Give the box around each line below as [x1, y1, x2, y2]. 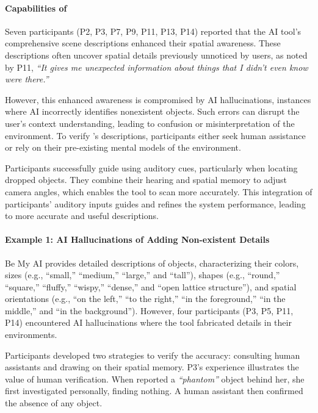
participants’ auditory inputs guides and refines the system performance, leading [5, 197, 306, 210]
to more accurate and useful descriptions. [5, 209, 159, 222]
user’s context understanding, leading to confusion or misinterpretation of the [5, 117, 295, 129]
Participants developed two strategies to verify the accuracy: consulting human [5, 348, 300, 361]
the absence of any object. [5, 397, 103, 409]
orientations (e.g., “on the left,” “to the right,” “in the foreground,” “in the [5, 292, 286, 305]
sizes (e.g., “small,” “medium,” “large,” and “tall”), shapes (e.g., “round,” [5, 268, 280, 281]
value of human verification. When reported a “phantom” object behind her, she [5, 372, 305, 385]
